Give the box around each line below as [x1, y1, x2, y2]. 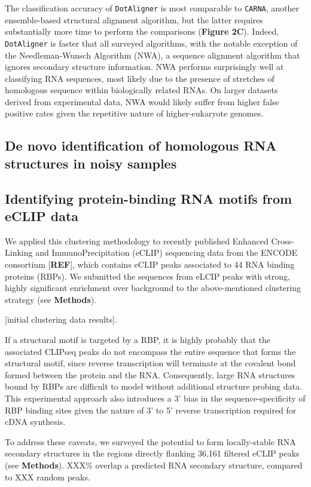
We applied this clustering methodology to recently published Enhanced [5, 234, 269, 247]
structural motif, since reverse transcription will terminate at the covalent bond [5, 357, 296, 369]
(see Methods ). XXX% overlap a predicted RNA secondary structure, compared [5, 458, 303, 471]
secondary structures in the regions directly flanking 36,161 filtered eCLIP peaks [5, 447, 300, 460]
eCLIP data [5, 207, 79, 225]
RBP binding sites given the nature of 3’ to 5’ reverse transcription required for [5, 403, 297, 416]
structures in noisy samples [5, 154, 177, 172]
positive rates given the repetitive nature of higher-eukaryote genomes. [5, 107, 264, 120]
